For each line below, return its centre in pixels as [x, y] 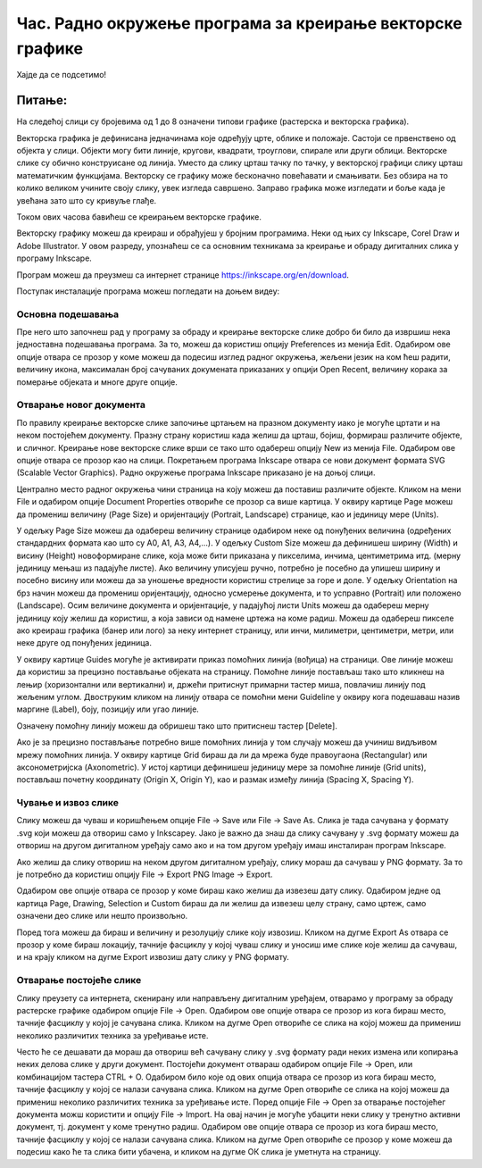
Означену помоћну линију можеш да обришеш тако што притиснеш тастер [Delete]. [177, 726]
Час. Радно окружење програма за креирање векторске [240, 23]
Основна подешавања [68, 314]
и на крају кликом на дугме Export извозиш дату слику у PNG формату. [153, 957]
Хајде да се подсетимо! [62, 75]
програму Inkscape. [54, 258]
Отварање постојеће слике [79, 980]
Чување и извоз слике [68, 803]
